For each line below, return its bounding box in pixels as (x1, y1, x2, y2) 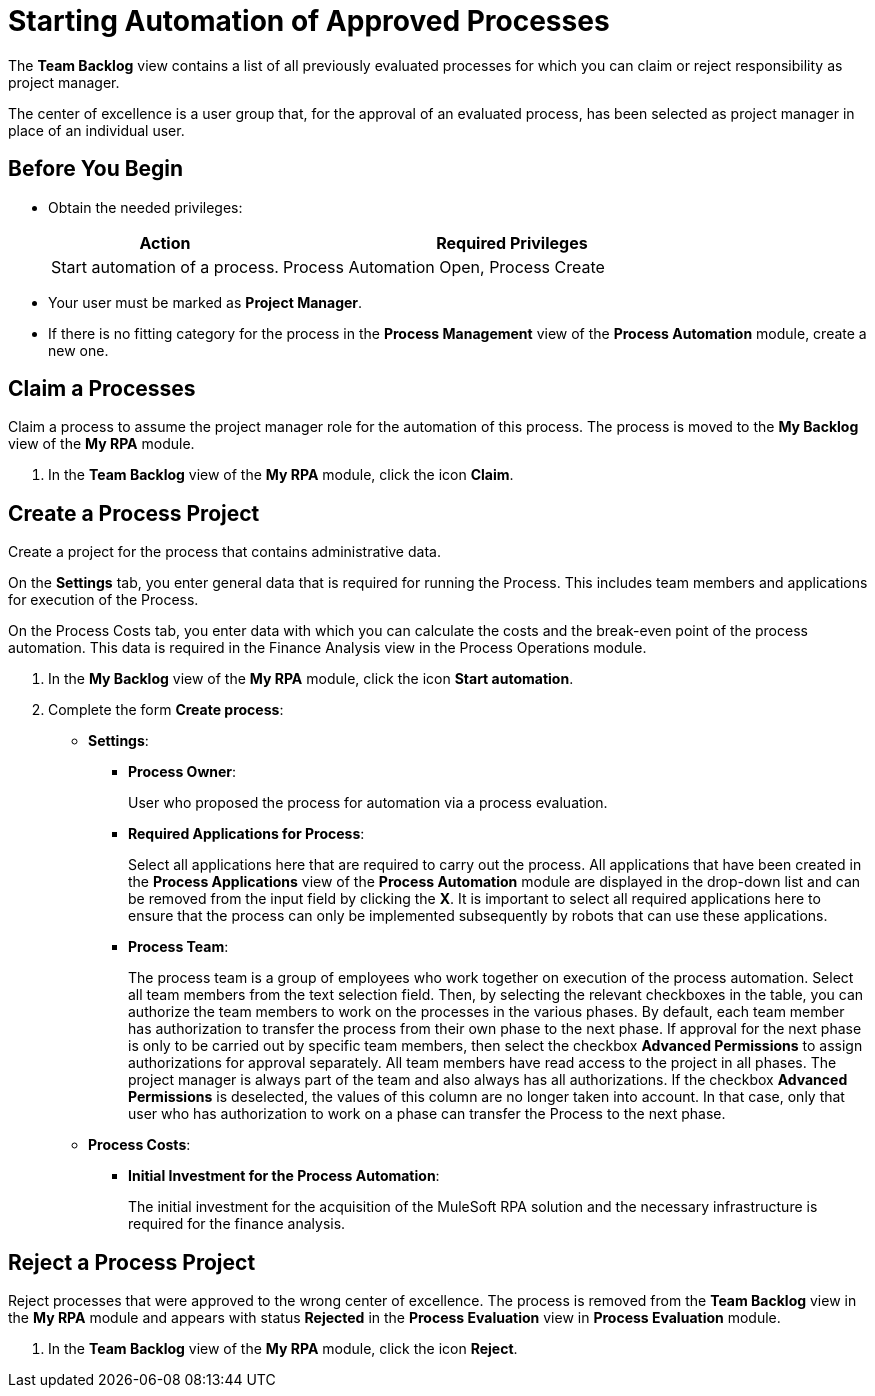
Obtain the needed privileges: (48, 198, 243, 216)
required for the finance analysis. (128, 1215, 346, 1233)
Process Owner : (128, 763, 237, 781)
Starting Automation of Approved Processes (8, 4, 610, 38)
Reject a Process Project (8, 1249, 256, 1275)
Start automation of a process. (51, 256, 279, 277)
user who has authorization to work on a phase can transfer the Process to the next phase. (128, 1105, 726, 1123)
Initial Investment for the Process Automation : (128, 1167, 440, 1185)
